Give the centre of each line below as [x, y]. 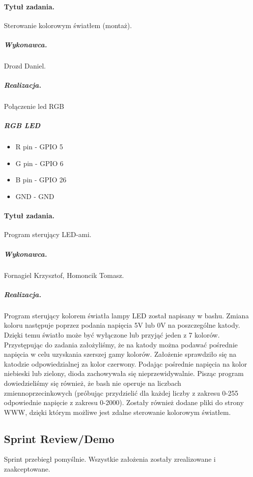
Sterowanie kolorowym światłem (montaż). [68, 25]
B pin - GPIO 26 [41, 180]
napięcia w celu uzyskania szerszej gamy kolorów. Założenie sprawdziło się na [120, 354]
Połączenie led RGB [34, 106]
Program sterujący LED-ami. [48, 234]
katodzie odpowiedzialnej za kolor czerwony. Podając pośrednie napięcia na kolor [126, 363]
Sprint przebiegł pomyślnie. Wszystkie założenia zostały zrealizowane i [110, 459]
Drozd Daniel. [25, 65]
